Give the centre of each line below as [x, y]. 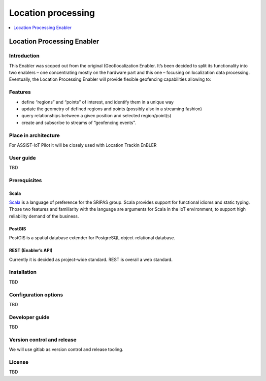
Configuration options [36, 294]
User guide [23, 158]
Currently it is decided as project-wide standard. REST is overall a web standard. [91, 259]
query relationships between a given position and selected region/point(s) [97, 116]
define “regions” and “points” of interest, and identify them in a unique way [98, 102]
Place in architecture [34, 135]
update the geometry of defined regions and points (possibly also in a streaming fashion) [112, 109]
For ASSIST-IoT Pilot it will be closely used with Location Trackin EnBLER [83, 145]
